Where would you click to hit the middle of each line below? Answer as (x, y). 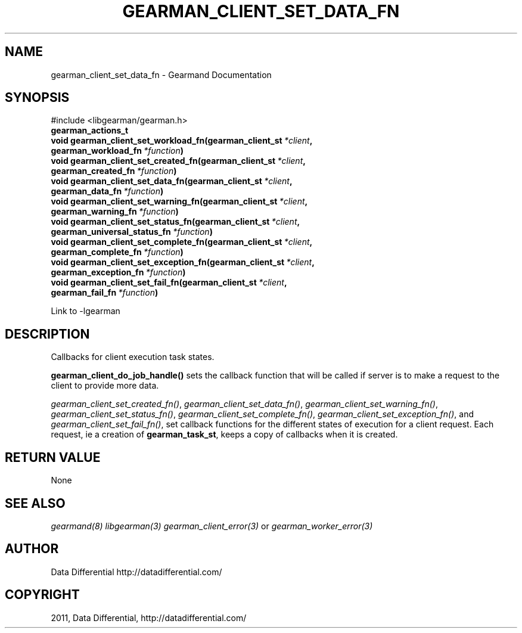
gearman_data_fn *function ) (107, 191)
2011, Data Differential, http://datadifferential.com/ (149, 618)
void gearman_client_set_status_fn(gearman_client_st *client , (175, 222)
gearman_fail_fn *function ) (105, 293)
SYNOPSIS (37, 98)
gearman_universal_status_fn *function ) (132, 232)
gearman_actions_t (90, 131)
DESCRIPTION (47, 334)
